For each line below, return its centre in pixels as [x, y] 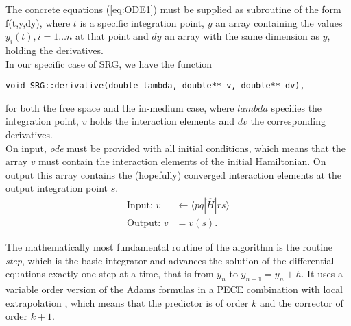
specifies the [296, 107]
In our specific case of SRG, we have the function [109, 63]
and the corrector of [301, 302]
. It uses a [322, 274]
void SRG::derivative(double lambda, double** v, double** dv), [155, 86]
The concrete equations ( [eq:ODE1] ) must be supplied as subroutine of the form [173, 9]
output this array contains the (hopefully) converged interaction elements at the [174, 174]
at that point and [112, 36]
